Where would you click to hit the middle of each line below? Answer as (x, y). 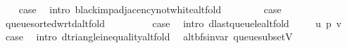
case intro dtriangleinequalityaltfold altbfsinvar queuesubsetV (149, 37)
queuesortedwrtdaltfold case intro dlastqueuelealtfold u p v (173, 23)
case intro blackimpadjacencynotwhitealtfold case (150, 9)
